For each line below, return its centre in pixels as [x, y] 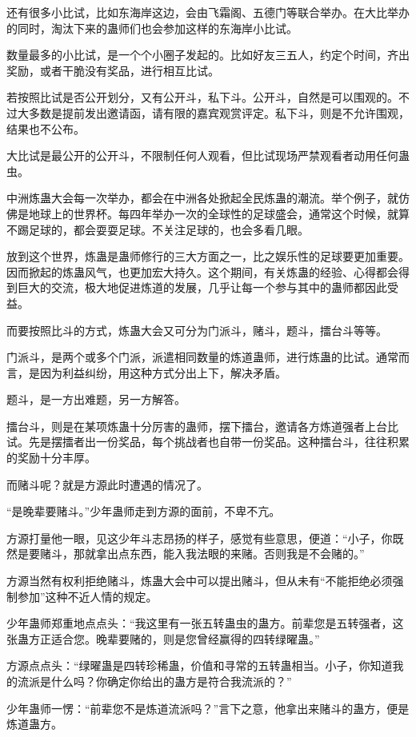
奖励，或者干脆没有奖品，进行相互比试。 [113, 70]
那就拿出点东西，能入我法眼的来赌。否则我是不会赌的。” [219, 554]
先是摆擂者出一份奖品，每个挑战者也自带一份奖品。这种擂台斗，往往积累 [219, 442]
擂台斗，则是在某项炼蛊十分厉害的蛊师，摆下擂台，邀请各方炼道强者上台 [197, 426]
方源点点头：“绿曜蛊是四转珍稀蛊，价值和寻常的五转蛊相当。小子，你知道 [200, 665]
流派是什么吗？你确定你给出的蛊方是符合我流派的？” [154, 681]
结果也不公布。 [46, 128]
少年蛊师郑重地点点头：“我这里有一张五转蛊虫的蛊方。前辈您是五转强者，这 [205, 623]
